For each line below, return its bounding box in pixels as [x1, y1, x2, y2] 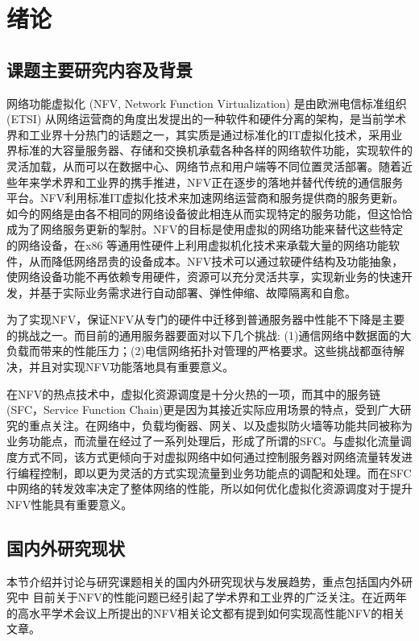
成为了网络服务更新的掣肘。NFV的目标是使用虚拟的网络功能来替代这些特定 [6, 221, 404, 238]
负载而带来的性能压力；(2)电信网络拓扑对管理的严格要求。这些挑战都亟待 [6, 342, 393, 359]
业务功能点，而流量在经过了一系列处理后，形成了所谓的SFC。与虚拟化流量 [6, 432, 400, 449]
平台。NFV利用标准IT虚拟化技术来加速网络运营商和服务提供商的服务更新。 [6, 189, 404, 206]
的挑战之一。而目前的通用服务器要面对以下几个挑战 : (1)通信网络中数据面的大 [6, 326, 412, 343]
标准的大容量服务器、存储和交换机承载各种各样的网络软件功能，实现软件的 [17, 142, 413, 159]
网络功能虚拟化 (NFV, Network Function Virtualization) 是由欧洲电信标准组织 [6, 94, 407, 111]
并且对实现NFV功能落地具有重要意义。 [28, 358, 234, 375]
